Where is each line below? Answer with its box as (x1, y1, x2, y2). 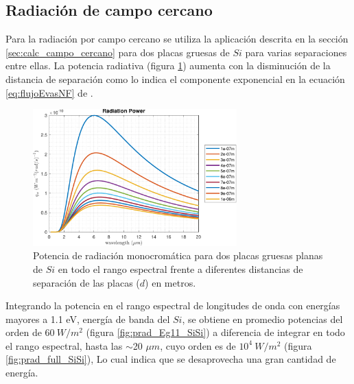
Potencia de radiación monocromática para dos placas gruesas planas (33, 248, 323, 263)
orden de (5, 325, 42, 339)
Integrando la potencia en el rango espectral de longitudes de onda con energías (5, 298, 340, 313)
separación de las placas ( (33, 275, 140, 289)
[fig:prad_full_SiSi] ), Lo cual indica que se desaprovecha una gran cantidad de (5, 352, 336, 366)
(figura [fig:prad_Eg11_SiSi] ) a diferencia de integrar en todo (86, 325, 345, 339)
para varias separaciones (245, 45, 347, 59)
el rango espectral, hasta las (5, 338, 123, 352)
